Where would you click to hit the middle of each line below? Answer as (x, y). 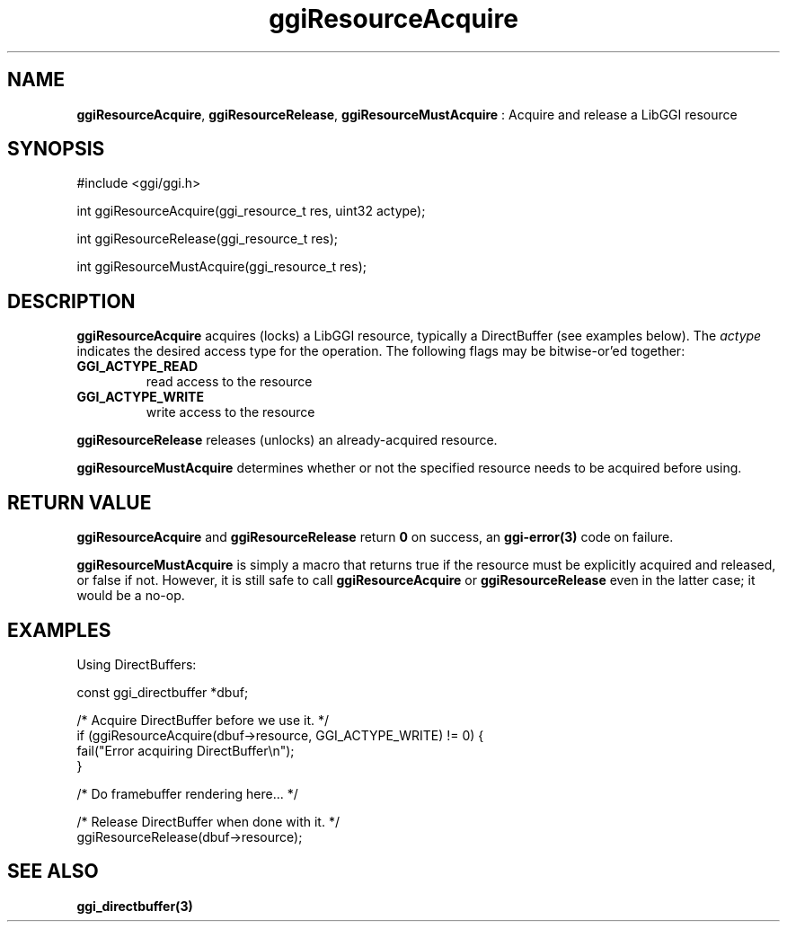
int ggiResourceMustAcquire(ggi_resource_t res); (222, 267)
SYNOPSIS (56, 149)
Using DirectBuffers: (137, 664)
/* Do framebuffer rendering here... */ (187, 793)
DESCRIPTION (71, 301)
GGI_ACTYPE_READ (137, 367)
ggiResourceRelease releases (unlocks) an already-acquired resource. (287, 440)
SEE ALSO (53, 871)
